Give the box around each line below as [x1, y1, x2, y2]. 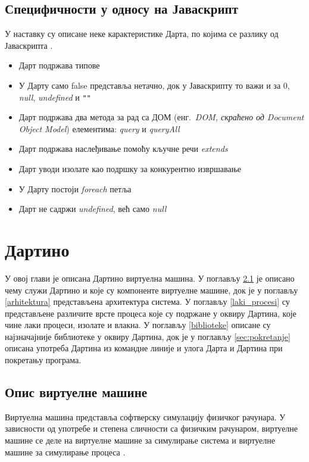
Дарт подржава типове [18, 59, 100, 71]
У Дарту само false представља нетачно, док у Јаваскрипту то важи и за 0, [18, 79, 290, 91]
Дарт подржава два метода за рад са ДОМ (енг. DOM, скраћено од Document [18, 111, 304, 123]
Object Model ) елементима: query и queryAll [18, 122, 180, 135]
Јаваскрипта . [5, 39, 53, 51]
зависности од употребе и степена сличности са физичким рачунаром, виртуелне [5, 422, 298, 435]
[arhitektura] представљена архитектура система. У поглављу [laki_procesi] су [5, 295, 290, 308]
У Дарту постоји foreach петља [18, 182, 132, 195]
